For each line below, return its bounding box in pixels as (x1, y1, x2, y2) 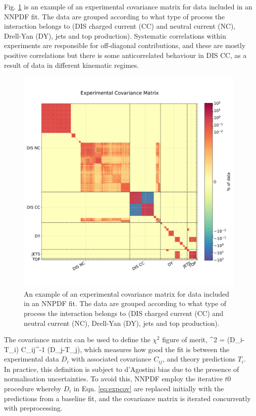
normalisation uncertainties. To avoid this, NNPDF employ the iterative (4, 373, 223, 384)
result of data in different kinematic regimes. (4, 59, 139, 70)
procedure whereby (4, 383, 61, 393)
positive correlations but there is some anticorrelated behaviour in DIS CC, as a (4, 50, 247, 60)
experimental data (4, 354, 59, 364)
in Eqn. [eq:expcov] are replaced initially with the (73, 383, 224, 393)
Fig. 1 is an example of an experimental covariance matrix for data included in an (4, 1, 253, 11)
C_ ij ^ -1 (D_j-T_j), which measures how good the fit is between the (21, 344, 230, 354)
